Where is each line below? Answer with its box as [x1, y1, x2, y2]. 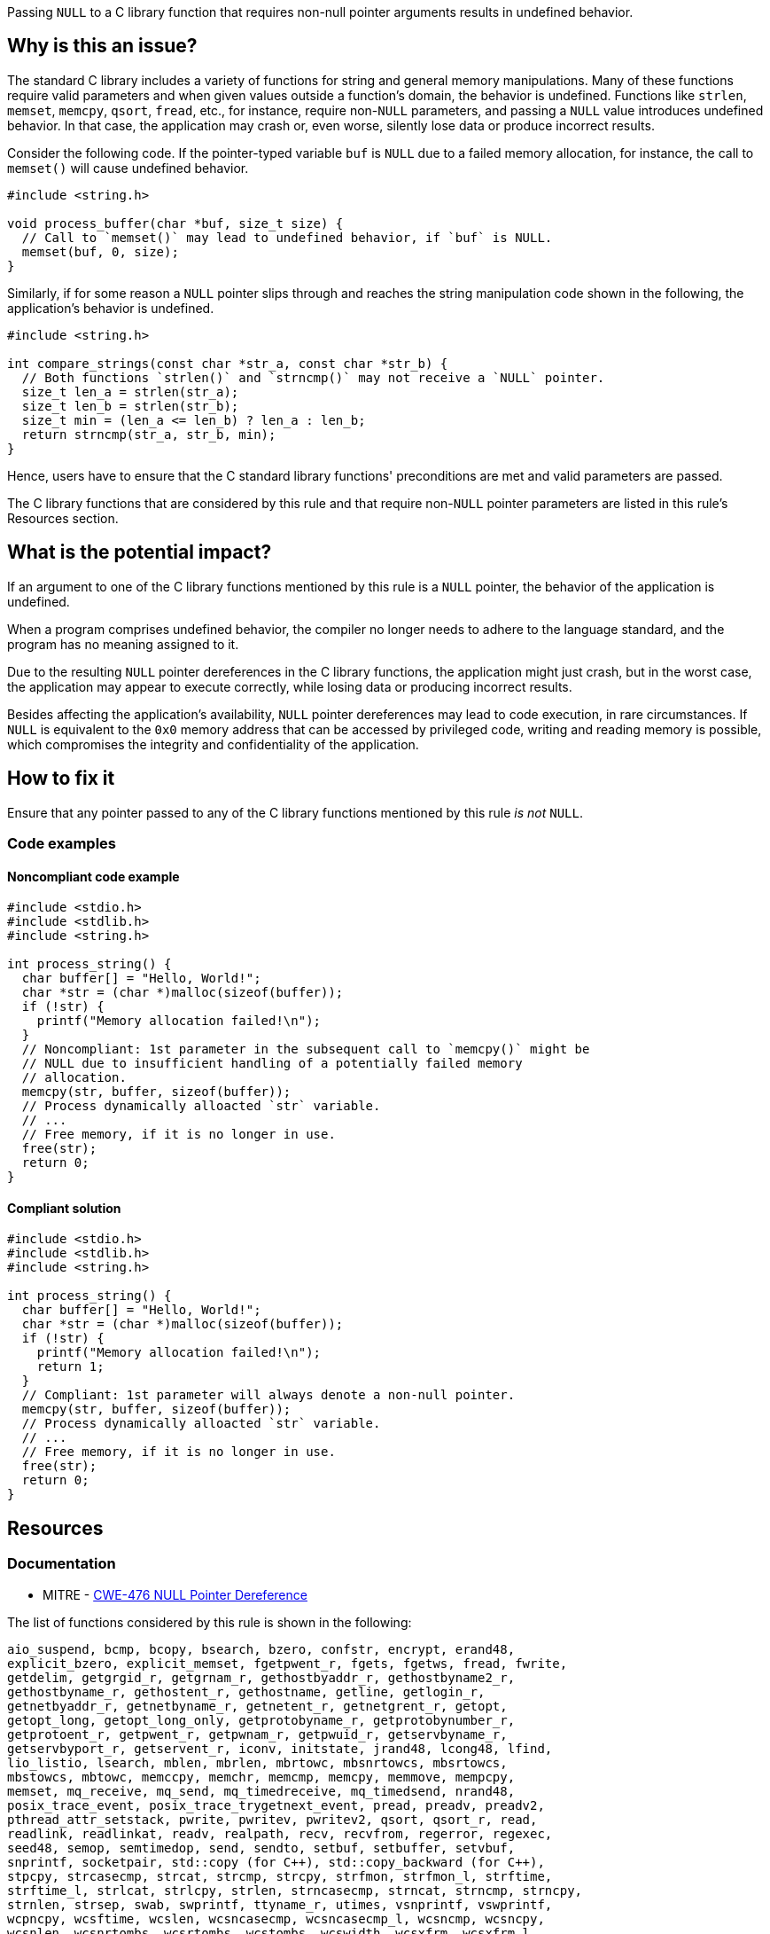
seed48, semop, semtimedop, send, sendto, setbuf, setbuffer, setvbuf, [7, 1840, 516, 1855]
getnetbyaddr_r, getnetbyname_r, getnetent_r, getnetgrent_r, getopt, [7, 1698, 508, 1713]
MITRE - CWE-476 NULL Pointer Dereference [43, 1586, 307, 1602]
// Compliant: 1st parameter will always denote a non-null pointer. [21, 1388, 516, 1403]
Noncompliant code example [7, 868, 180, 884]
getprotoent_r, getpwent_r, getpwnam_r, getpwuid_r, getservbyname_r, [7, 1727, 508, 1742]
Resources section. [7, 510, 119, 526]
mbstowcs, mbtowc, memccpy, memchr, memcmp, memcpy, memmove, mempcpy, [7, 1769, 516, 1784]
